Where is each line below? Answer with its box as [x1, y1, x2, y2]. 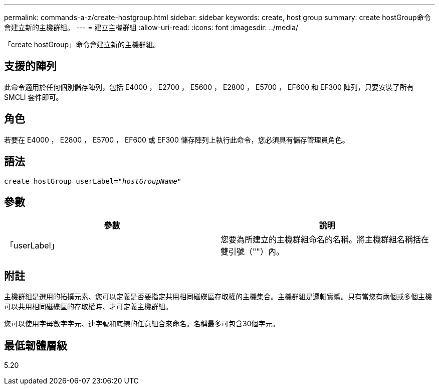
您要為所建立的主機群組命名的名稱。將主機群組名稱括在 [221, 234, 429, 245]
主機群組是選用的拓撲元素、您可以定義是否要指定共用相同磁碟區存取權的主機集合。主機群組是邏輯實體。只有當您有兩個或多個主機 [4, 292, 432, 301]
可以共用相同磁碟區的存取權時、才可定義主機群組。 [4, 302, 172, 311]
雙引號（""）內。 [221, 246, 284, 257]
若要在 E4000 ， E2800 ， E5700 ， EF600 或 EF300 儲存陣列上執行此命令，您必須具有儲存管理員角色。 [4, 135, 349, 144]
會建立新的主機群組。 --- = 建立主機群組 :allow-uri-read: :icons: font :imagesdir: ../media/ [4, 23, 299, 32]
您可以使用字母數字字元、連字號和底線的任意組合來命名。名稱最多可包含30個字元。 [4, 319, 280, 328]
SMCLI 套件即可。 [4, 92, 63, 101]
